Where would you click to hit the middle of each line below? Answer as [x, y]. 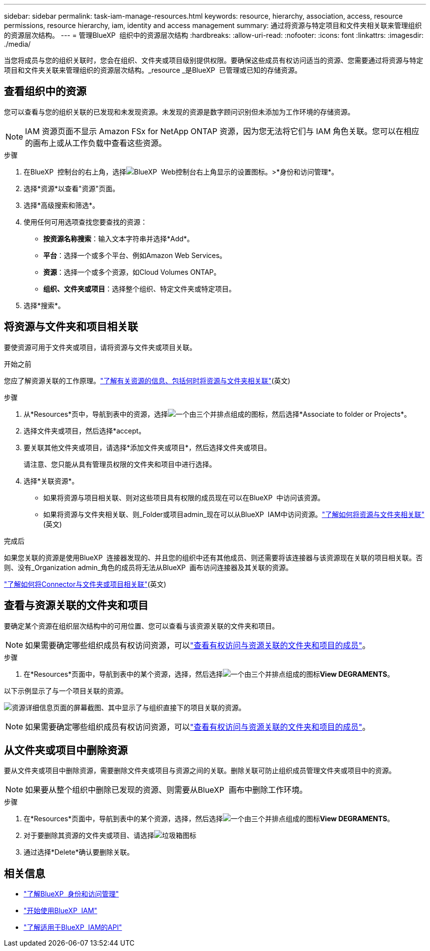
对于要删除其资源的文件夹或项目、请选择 [89, 836]
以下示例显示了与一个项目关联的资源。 [66, 691]
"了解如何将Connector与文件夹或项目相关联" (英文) [85, 584]
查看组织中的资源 [45, 91]
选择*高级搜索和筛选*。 [62, 205]
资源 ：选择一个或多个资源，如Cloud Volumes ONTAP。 [132, 272]
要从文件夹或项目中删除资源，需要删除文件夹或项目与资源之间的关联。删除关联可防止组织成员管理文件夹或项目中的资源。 [200, 771]
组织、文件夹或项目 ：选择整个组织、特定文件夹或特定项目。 [139, 288]
